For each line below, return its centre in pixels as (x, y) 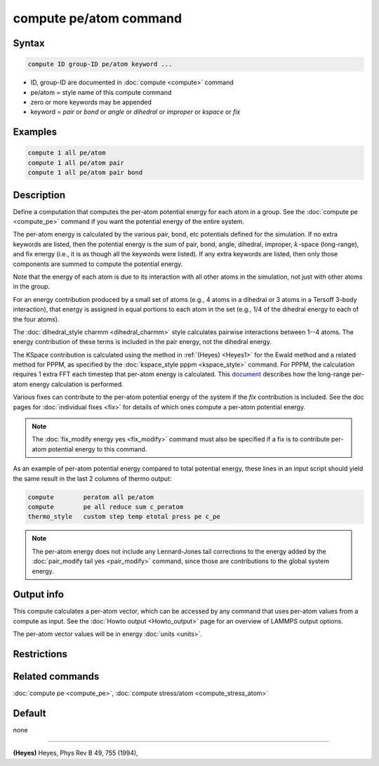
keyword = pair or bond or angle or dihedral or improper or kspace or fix (135, 112)
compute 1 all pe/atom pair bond (85, 173)
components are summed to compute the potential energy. (98, 264)
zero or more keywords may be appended (91, 102)
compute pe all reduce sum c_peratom (106, 507)
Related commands (56, 676)
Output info (39, 594)
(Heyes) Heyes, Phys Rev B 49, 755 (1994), (75, 753)
